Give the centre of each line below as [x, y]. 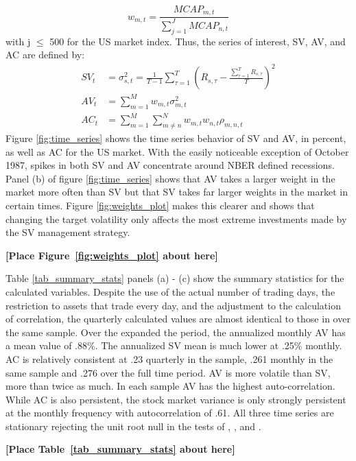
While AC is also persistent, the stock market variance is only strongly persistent [176, 399]
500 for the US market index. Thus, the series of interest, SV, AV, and [198, 41]
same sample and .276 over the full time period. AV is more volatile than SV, [168, 372]
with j [18, 41]
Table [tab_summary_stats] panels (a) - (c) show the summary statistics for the [175, 278]
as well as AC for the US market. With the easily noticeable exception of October [177, 151]
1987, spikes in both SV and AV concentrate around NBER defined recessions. [170, 165]
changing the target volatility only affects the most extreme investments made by [176, 218]
